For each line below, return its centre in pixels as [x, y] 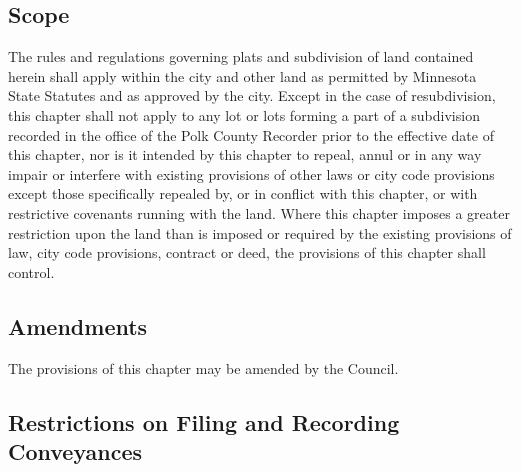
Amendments [78, 325]
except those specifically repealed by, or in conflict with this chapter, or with [243, 193]
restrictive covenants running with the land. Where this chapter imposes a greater [259, 212]
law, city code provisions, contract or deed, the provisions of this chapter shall [247, 252]
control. [31, 271]
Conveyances [75, 450]
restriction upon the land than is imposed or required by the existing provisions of [260, 232]
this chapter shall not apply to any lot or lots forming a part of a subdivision [244, 114]
